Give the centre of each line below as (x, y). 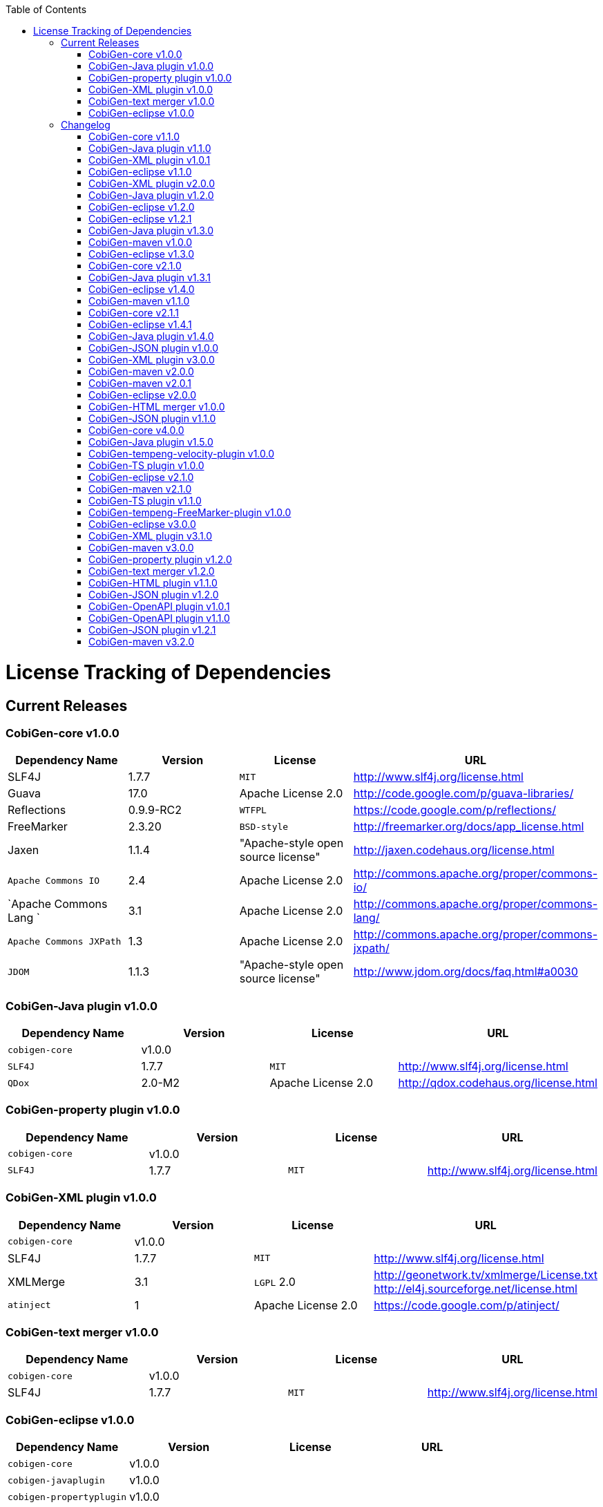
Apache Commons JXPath (65, 941)
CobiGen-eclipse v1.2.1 (140, 219)
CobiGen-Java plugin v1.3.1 (150, 277)
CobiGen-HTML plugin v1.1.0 (153, 583)
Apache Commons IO (54, 880)
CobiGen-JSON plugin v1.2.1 (152, 630)
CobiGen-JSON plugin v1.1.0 (152, 418)
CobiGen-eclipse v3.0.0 (142, 524)
